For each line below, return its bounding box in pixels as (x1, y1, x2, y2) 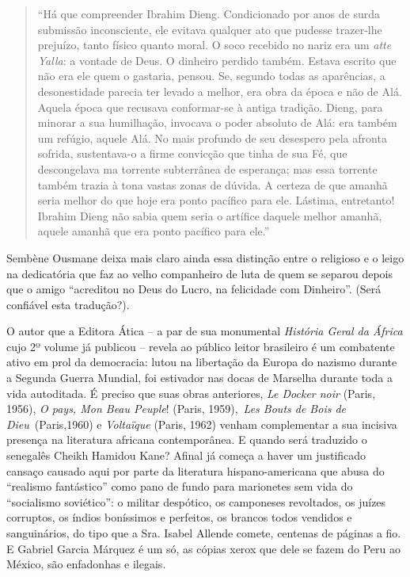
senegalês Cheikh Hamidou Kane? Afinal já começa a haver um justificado (6, 447, 366, 464)
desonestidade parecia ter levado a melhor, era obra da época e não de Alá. (37, 82, 402, 99)
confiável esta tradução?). (6, 296, 130, 312)
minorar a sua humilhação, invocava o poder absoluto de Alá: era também (37, 114, 397, 131)
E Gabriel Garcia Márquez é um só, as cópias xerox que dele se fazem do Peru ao (6, 540, 401, 556)
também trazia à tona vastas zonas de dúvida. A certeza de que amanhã (37, 176, 388, 193)
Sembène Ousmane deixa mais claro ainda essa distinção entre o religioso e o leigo (6, 249, 404, 266)
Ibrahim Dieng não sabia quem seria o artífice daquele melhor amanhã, (37, 207, 382, 224)
